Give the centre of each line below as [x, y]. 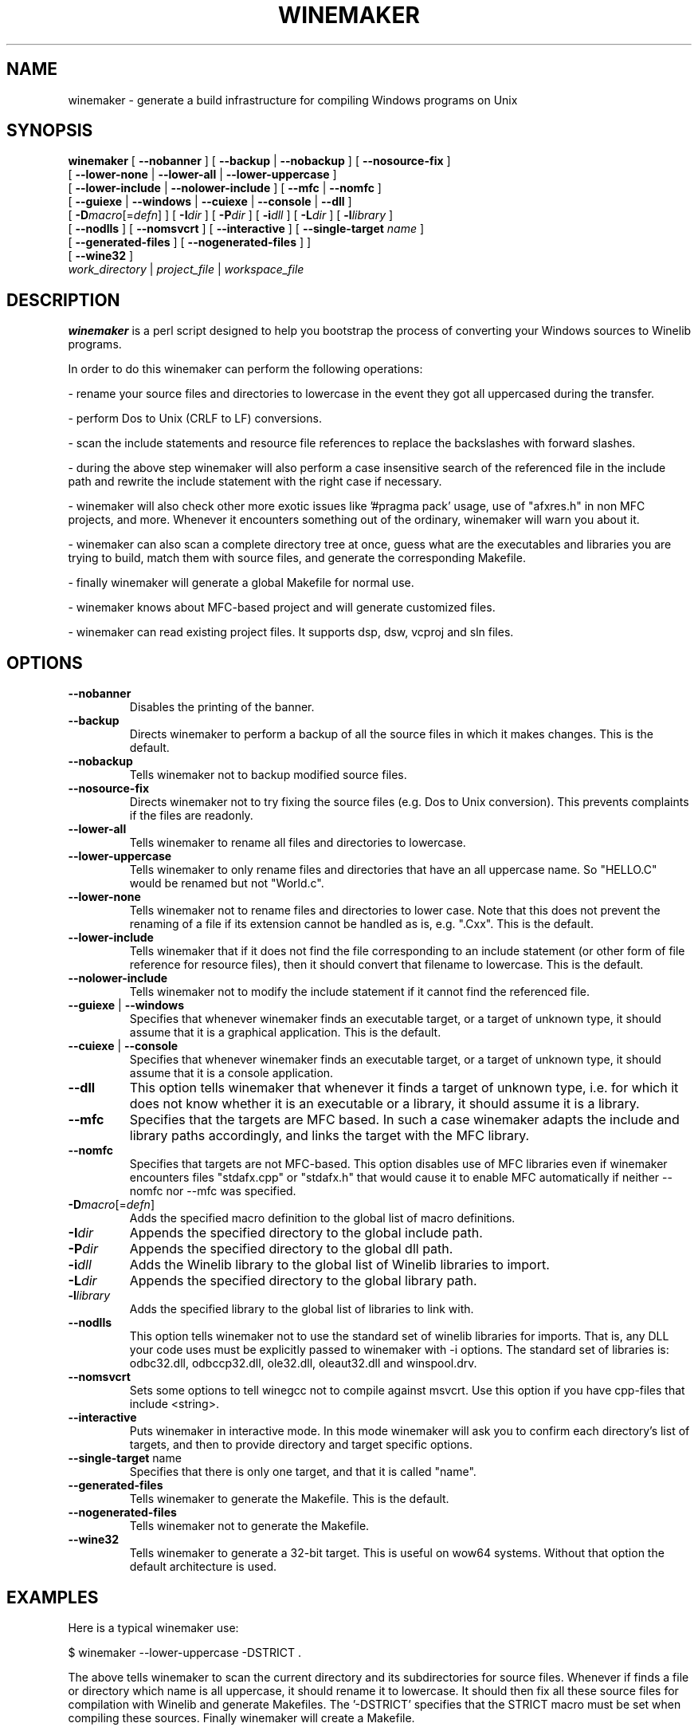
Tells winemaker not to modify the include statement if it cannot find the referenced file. [360, 992]
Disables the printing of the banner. [222, 707]
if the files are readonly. [191, 816]
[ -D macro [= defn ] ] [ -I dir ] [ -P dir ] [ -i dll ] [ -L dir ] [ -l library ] [231, 215]
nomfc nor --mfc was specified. [213, 1191]
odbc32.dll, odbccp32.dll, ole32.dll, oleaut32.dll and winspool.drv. [303, 1363]
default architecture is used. [203, 1567]
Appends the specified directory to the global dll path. [291, 1249]
